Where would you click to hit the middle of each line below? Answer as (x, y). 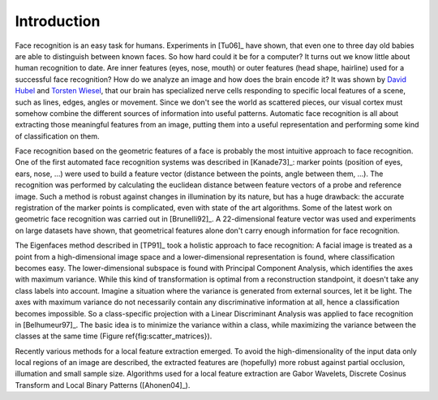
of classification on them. (57, 136)
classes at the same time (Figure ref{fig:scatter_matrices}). (114, 336)
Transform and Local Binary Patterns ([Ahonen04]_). (103, 385)
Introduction (58, 21)
